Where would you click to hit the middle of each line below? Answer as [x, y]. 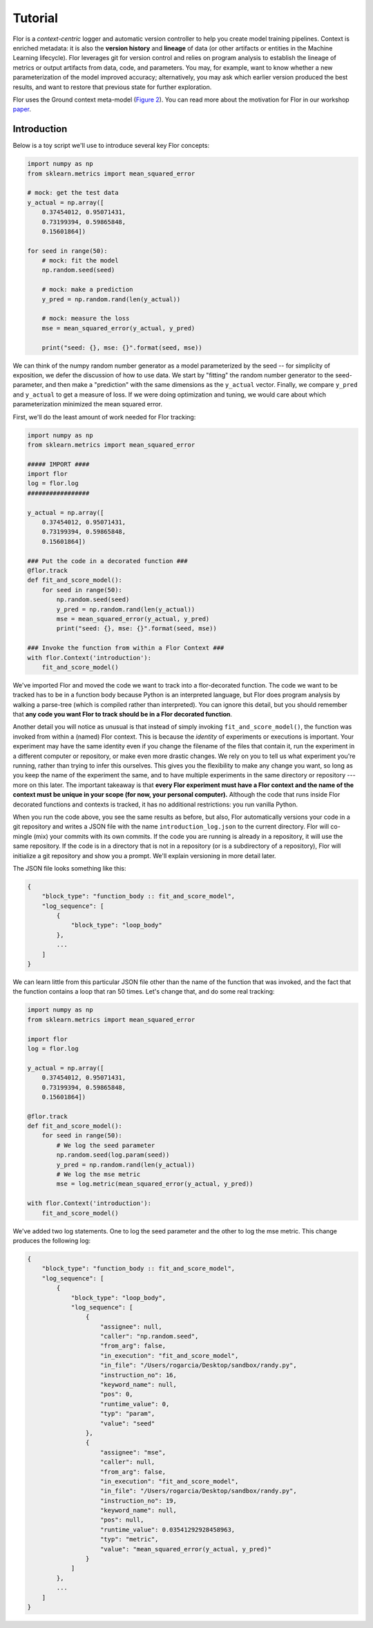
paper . [22, 109]
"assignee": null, [131, 1326]
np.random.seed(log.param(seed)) [113, 1155]
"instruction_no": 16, [139, 1375]
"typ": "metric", [130, 1540]
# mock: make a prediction [88, 290]
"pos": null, [122, 1520]
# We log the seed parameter [106, 1145]
